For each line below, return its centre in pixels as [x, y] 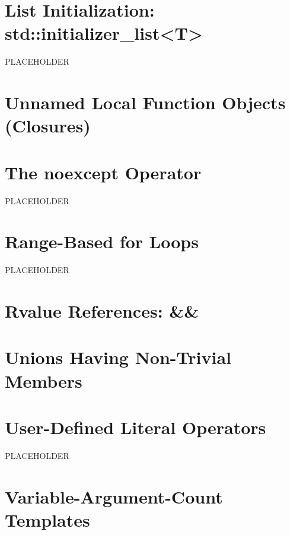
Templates [47, 519]
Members [44, 380]
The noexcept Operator [103, 172]
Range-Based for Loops [102, 241]
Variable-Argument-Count [114, 496]
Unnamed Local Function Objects [145, 102]
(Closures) [48, 126]
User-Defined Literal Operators [136, 427]
